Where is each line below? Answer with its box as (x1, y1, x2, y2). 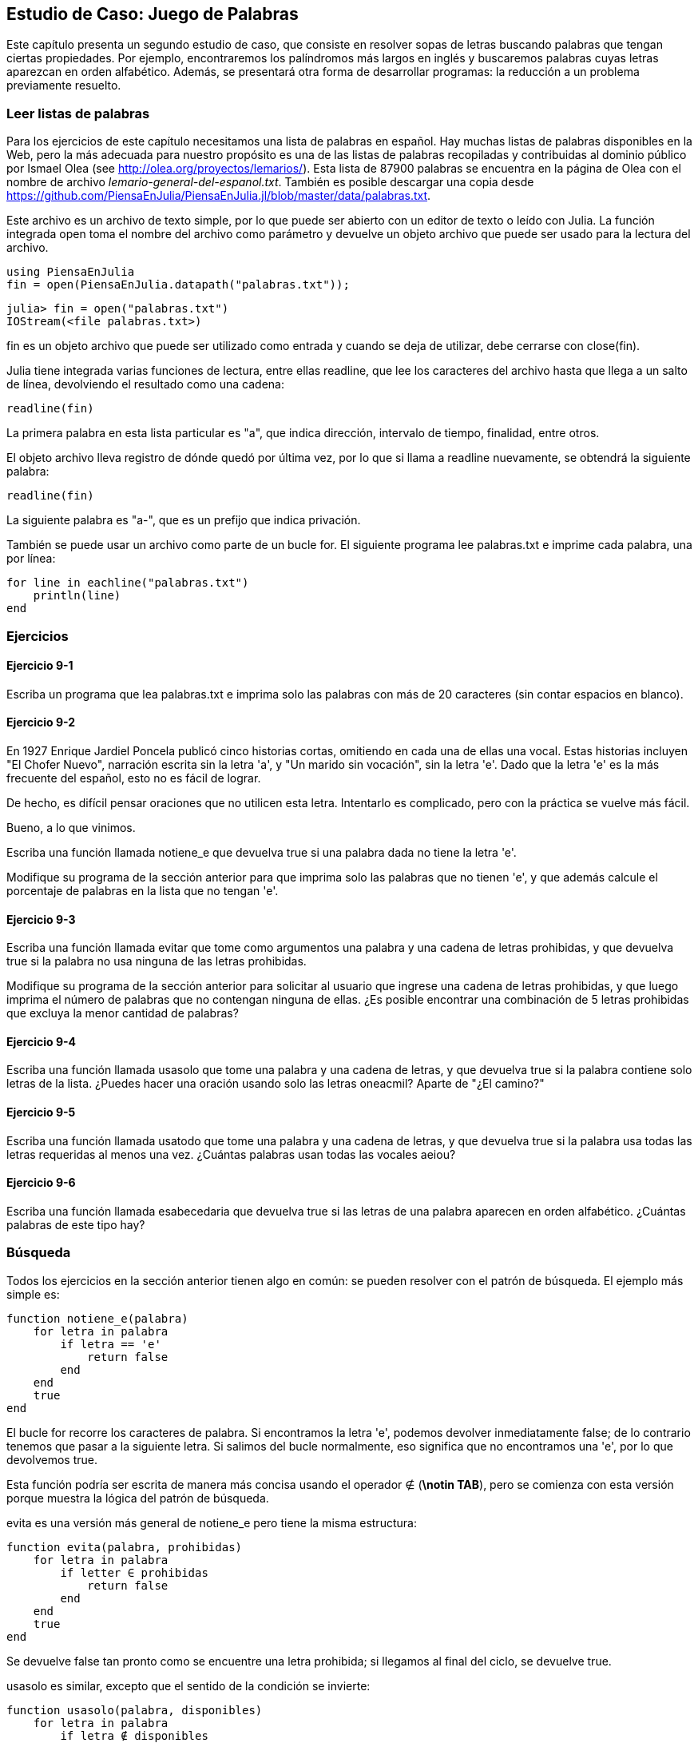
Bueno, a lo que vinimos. (6, 820, 136, 834)
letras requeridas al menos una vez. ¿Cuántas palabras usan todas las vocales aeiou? (6, 1147, 456, 1161)
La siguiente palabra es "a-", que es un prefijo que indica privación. (6, 513, 361, 527)
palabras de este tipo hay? (6, 1217, 145, 1232)
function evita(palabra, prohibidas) (6, 1540, 243, 1554)
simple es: (6, 1287, 60, 1301)
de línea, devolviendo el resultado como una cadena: (6, 377, 284, 392)
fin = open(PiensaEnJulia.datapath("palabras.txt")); (6, 278, 350, 292)
